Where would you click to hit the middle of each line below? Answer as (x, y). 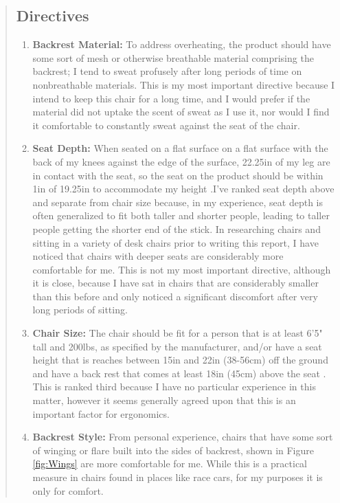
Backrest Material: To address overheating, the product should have (182, 44)
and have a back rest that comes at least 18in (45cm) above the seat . (179, 373)
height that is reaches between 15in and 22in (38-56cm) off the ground (180, 360)
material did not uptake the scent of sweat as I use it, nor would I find (181, 112)
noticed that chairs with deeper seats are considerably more (158, 256)
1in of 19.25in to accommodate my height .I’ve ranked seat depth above (183, 189)
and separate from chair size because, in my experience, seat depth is (178, 202)
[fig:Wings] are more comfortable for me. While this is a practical (170, 463)
